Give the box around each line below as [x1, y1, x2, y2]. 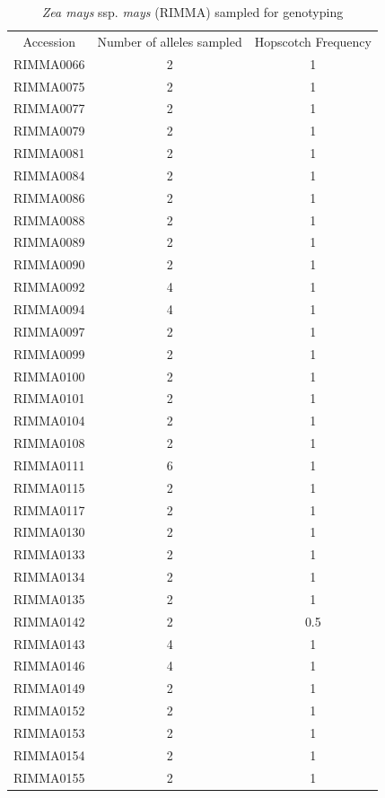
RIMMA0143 [13, 634, 85, 653]
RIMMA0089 [13, 232, 85, 251]
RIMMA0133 [13, 545, 85, 564]
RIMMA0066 [13, 54, 85, 73]
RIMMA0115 [13, 478, 85, 496]
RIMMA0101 [13, 389, 85, 408]
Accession [22, 31, 75, 50]
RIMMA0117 [13, 500, 85, 519]
